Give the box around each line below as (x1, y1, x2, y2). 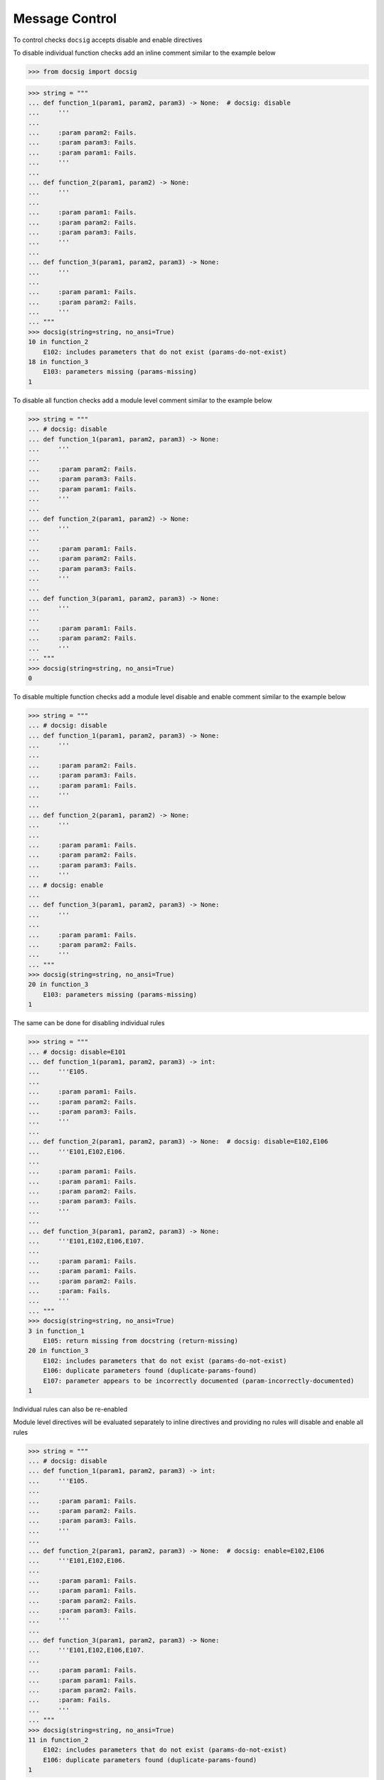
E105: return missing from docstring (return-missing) (43, 1336, 238, 1345)
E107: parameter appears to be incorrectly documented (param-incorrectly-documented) (43, 1376, 355, 1385)
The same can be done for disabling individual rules (13, 1019, 165, 1027)
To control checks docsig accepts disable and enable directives (13, 36, 203, 44)
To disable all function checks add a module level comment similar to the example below (13, 396, 272, 404)
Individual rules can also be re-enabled (13, 1405, 128, 1413)
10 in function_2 (28, 338, 89, 346)
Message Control (13, 11, 117, 26)
